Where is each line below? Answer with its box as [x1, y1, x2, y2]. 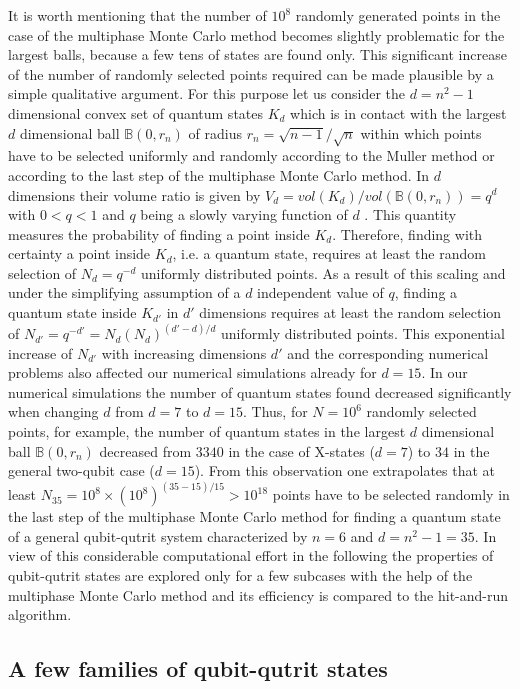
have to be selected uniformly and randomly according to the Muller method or [8, 145, 495, 166]
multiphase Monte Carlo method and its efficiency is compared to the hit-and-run [8, 584, 509, 605]
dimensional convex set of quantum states [8, 102, 264, 123]
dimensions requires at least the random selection [199, 302, 502, 323]
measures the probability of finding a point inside [8, 223, 310, 244]
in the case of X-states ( [228, 440, 375, 461]
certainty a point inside [8, 243, 151, 264]
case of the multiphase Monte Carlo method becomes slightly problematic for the [8, 24, 505, 45]
